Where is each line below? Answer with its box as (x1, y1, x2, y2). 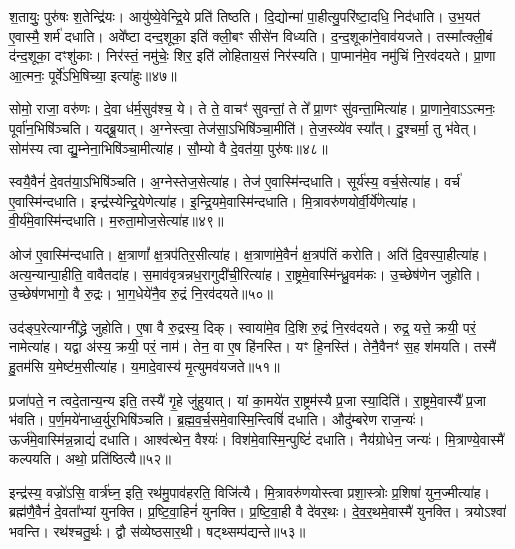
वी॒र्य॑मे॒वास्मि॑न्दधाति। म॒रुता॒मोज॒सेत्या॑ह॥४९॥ (9, 210, 224, 231)
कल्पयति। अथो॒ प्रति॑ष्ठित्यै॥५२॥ (9, 448, 171, 469)
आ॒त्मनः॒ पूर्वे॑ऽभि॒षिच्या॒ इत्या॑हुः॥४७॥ (9, 64, 177, 85)
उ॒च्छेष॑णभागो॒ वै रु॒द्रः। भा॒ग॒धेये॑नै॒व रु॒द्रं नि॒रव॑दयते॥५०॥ (9, 283, 274, 304)
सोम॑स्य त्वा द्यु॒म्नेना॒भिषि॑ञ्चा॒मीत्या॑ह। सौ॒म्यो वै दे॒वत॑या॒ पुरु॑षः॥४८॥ (9, 137, 328, 158)
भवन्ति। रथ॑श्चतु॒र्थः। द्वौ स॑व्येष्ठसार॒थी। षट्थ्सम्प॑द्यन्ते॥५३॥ (9, 521, 306, 542)
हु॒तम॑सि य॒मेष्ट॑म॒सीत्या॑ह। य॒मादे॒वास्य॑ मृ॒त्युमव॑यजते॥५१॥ (9, 355, 280, 376)
